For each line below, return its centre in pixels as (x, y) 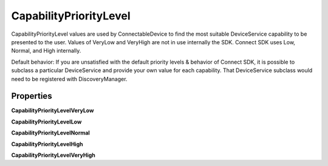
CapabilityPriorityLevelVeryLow (53, 111)
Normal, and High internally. (46, 51)
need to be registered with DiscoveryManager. (69, 79)
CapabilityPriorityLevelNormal (51, 133)
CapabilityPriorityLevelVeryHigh (53, 155)
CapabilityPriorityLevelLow (46, 122)
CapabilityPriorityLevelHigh (47, 144)
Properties (32, 96)
